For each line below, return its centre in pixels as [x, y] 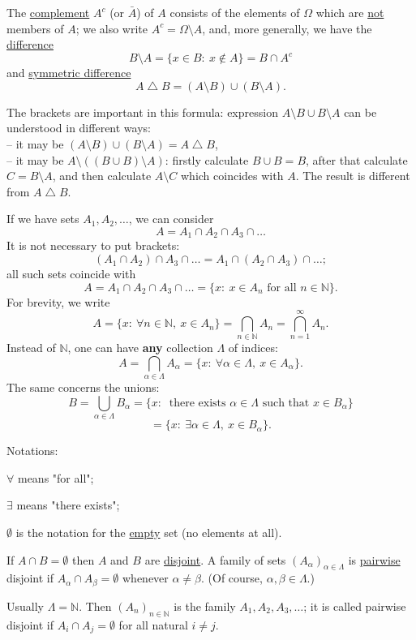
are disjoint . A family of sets [215, 559]
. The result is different [353, 176]
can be [360, 112]
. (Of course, [232, 578]
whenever [145, 578]
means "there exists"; [68, 505]
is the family [205, 606]
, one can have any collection [140, 348]
